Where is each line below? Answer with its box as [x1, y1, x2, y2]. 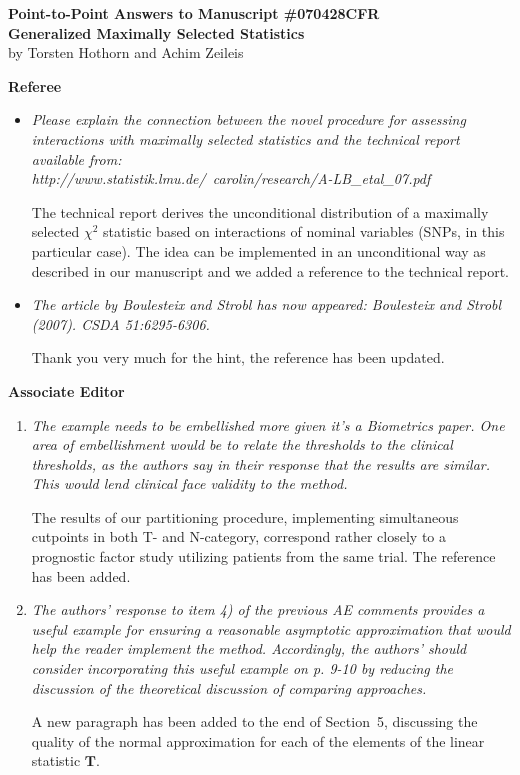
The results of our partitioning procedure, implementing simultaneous [31, 506, 459, 527]
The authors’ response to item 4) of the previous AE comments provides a [31, 599, 485, 620]
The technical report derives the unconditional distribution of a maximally [31, 201, 489, 222]
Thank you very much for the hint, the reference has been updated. [31, 347, 445, 368]
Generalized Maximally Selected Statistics [8, 22, 305, 43]
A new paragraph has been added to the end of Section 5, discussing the [31, 711, 478, 732]
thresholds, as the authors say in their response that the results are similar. [31, 453, 491, 474]
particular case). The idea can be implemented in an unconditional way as [31, 240, 486, 261]
